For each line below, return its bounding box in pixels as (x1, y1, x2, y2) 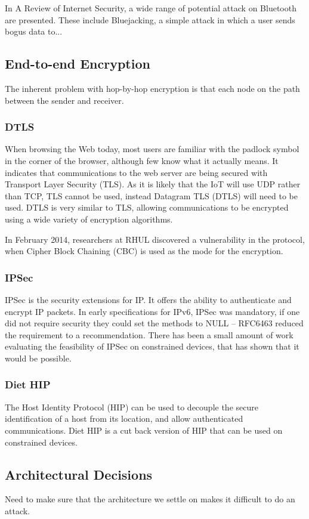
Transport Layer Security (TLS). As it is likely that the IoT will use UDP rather (5, 178, 301, 190)
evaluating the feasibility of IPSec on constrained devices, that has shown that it (5, 340, 299, 353)
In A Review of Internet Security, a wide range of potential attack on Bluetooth (5, 2, 296, 14)
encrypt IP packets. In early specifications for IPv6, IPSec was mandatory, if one (5, 305, 300, 317)
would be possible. (5, 351, 72, 364)
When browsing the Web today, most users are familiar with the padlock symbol (5, 143, 299, 155)
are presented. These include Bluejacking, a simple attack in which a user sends (5, 13, 295, 26)
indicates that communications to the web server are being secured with (5, 166, 268, 178)
